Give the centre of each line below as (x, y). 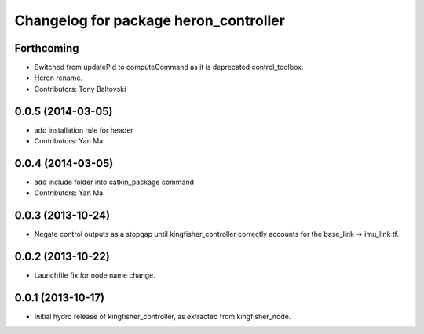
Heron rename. (58, 78)
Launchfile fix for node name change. (95, 275)
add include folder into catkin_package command (114, 182)
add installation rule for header (84, 130)
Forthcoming (47, 48)
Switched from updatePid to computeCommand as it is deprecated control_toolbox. (169, 67)
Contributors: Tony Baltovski (80, 89)
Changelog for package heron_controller (150, 20)
